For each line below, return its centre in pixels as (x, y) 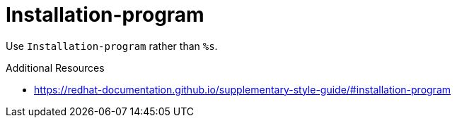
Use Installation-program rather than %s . (112, 46)
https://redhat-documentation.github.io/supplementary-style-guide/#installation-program (243, 89)
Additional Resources (55, 67)
